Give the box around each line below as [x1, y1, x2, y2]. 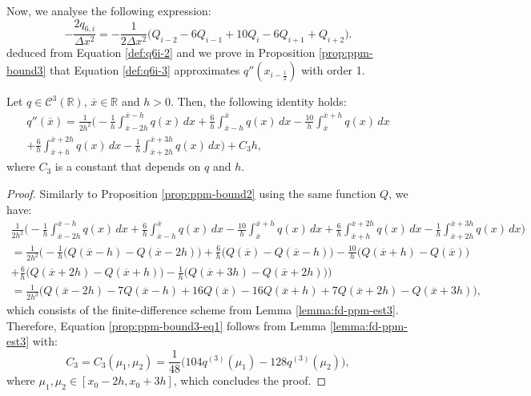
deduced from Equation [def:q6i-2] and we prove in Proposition [6, 44, 316, 61]
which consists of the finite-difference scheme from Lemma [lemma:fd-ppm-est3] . [6, 301, 399, 318]
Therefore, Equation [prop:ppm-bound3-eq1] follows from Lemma [6, 317, 327, 333]
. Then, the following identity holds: [170, 93, 347, 110]
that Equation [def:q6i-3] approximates [50, 62, 240, 79]
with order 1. [301, 62, 365, 79]
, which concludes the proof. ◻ [173, 372, 327, 389]
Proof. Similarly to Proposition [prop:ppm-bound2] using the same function [6, 184, 376, 201]
